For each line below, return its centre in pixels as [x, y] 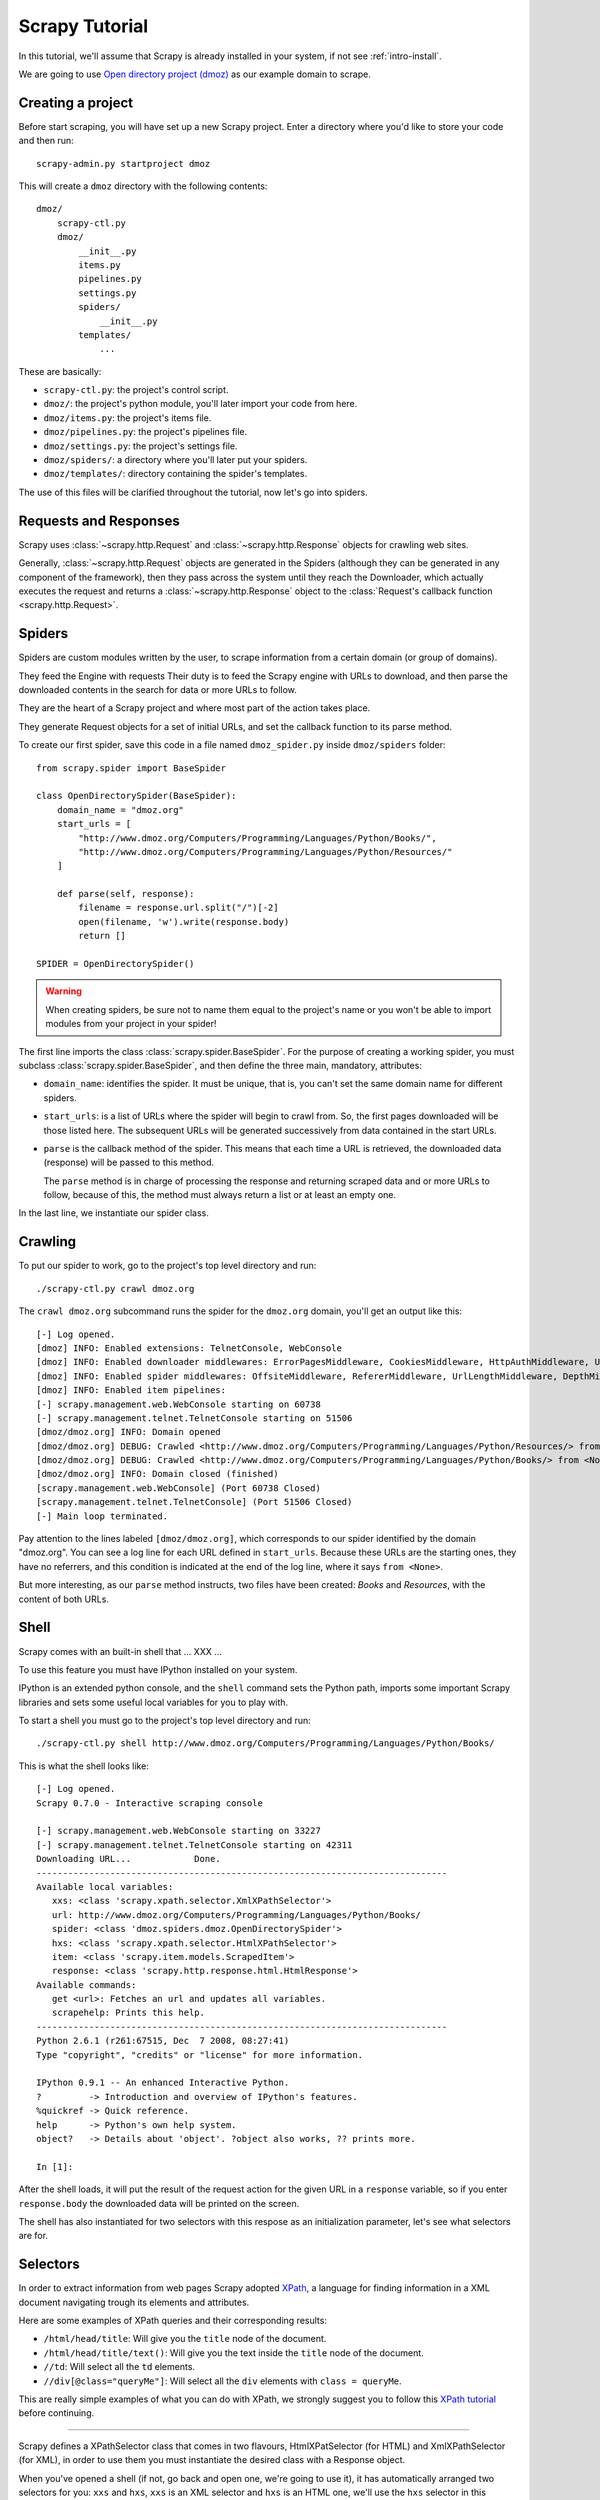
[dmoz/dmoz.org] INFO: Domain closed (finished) [157, 1474]
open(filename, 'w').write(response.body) [184, 921]
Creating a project [76, 102]
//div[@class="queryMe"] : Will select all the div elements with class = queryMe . [222, 2381]
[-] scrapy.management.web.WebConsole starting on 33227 [179, 1831]
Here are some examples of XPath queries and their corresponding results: [172, 2321]
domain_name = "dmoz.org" [120, 809]
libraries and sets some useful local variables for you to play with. [153, 1702]
